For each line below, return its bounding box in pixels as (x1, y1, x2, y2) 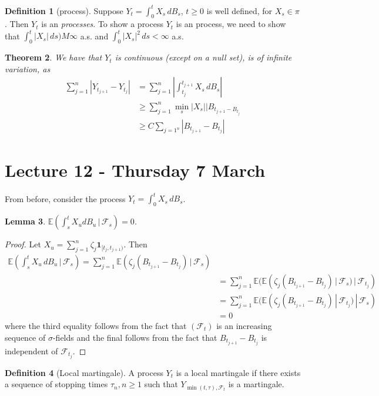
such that (144, 378, 178, 390)
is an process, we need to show (176, 18, 286, 30)
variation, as (5, 62, 51, 75)
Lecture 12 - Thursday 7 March (5, 157, 266, 182)
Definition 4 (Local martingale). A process (5, 366, 163, 378)
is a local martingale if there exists (176, 366, 301, 378)
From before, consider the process (5, 192, 126, 204)
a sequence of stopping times (5, 378, 108, 390)
